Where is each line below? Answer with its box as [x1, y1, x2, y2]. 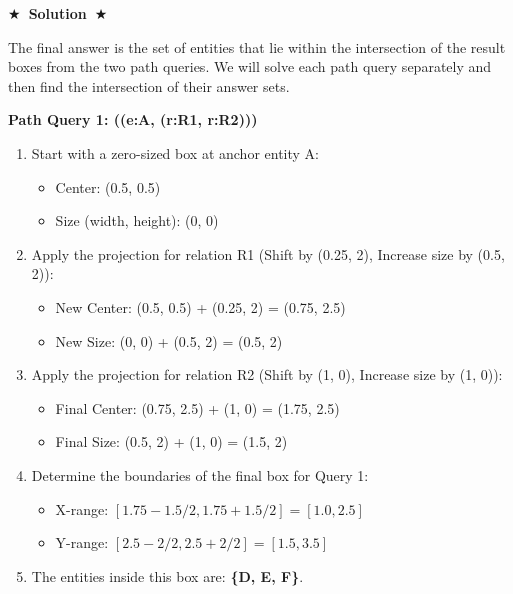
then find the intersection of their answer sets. [8, 75, 290, 96]
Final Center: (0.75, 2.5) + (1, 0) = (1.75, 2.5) [55, 397, 340, 418]
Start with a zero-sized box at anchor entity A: [31, 142, 319, 163]
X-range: [55, 498, 109, 519]
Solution [28, 3, 87, 23]
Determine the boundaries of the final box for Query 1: [31, 464, 369, 485]
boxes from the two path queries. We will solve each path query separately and [8, 56, 492, 77]
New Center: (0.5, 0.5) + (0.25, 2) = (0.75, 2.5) [55, 296, 346, 317]
